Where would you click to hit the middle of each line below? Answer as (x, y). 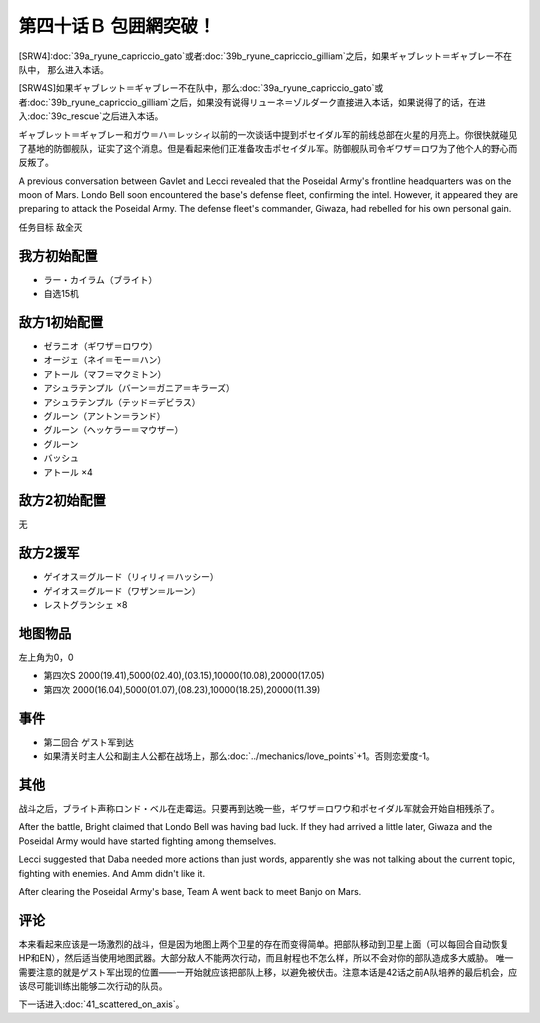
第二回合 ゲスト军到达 (88, 742)
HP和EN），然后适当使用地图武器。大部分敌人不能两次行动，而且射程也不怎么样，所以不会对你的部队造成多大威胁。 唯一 (266, 958)
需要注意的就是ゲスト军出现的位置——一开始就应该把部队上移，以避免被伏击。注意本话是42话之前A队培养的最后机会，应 (268, 972)
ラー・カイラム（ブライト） (100, 279)
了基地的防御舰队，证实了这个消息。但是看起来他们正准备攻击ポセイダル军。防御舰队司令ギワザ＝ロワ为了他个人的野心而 (268, 148)
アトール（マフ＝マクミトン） (105, 374)
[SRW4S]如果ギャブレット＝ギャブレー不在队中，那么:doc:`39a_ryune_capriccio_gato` (196, 88)
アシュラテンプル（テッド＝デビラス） (122, 402)
